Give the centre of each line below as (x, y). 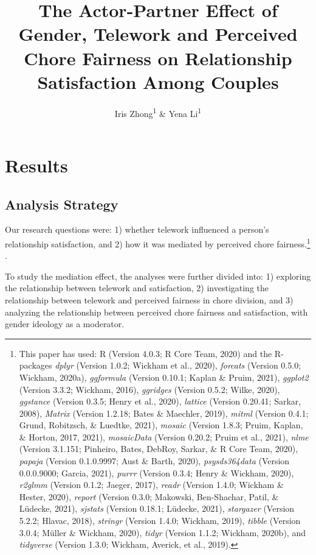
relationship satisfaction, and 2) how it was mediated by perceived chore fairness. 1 (158, 242)
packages (36, 365)
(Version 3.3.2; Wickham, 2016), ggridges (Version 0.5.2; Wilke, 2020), (149, 389)
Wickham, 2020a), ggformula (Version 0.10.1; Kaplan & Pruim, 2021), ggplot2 (164, 377)
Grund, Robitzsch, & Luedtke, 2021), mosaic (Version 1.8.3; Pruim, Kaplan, (161, 425)
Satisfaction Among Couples (158, 81)
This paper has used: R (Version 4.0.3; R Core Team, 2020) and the (146, 353)
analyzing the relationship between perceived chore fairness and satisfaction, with (156, 312)
